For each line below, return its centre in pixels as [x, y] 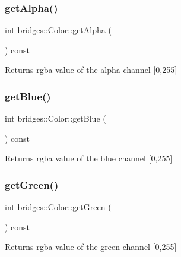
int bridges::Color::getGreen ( [58, 207]
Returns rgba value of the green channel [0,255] [91, 247]
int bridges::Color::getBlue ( [55, 118]
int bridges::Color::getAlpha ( [58, 30]
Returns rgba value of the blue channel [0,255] [89, 158]
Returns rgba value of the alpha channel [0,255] [91, 70]
